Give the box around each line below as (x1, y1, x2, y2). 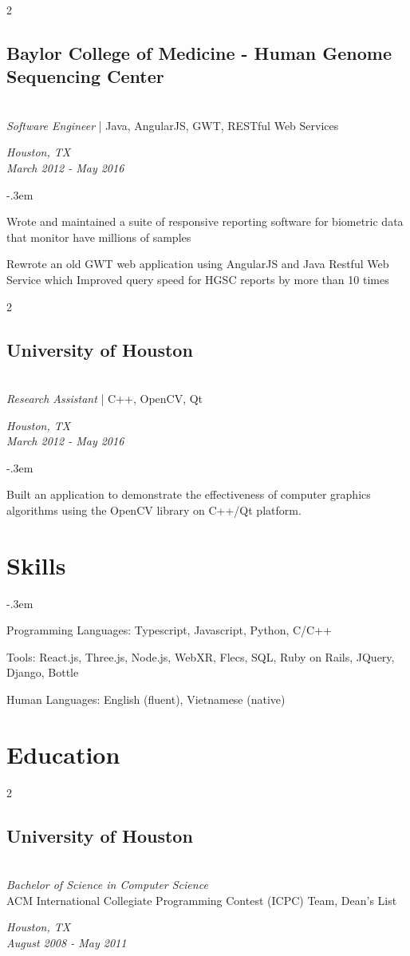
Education (6, 737, 120, 770)
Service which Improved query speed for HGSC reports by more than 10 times (6, 271, 389, 287)
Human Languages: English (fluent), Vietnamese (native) (6, 690, 286, 707)
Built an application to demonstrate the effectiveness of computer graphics (6, 486, 371, 503)
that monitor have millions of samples (6, 228, 191, 245)
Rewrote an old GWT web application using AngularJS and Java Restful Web (6, 255, 389, 272)
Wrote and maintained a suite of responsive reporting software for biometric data (6, 213, 404, 230)
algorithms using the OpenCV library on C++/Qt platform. (6, 501, 302, 518)
